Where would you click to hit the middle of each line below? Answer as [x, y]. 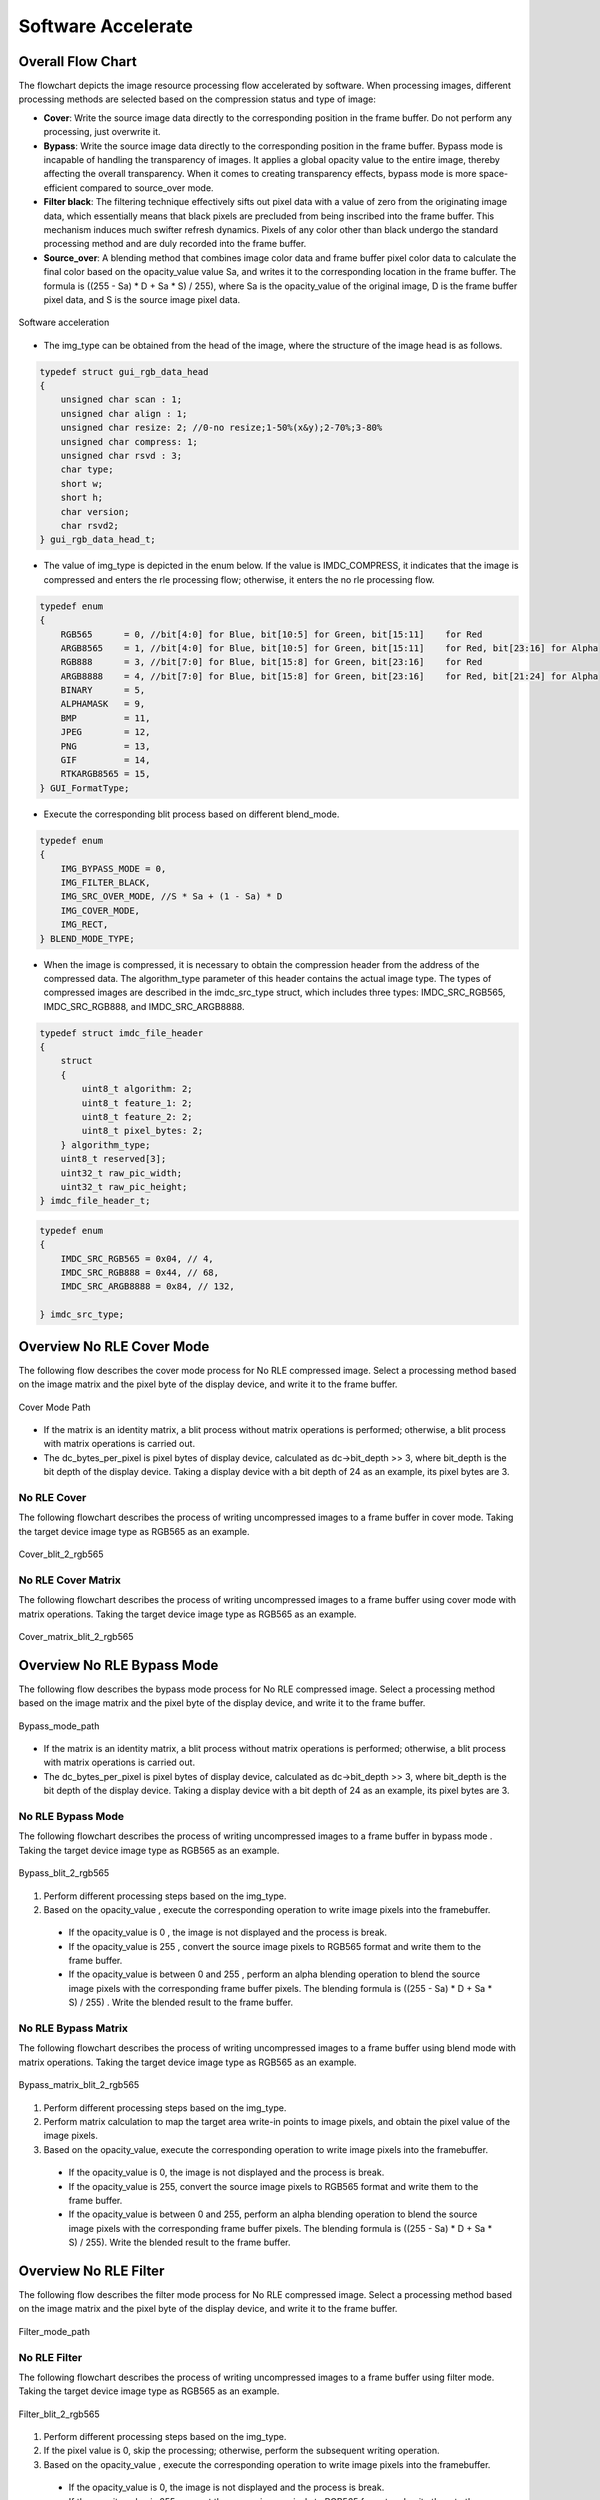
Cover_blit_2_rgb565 [61, 1554]
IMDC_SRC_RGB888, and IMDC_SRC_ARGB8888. [144, 1006]
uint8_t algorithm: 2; [137, 1089]
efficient [60, 187]
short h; [82, 498]
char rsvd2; [90, 525]
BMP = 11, [105, 718]
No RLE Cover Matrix [70, 1580]
